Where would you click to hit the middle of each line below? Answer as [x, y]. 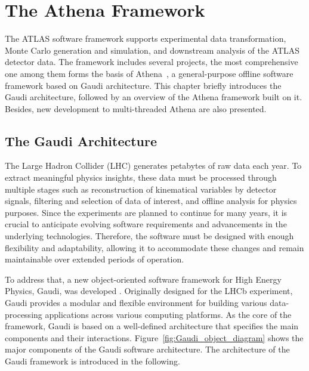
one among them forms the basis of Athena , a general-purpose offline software [149, 73]
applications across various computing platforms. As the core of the [168, 314]
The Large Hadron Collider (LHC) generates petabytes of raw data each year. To [153, 166]
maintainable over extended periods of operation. [95, 259]
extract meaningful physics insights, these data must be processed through [141, 177]
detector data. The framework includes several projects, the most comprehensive [152, 62]
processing [24, 314]
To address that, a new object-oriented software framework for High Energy [143, 279]
